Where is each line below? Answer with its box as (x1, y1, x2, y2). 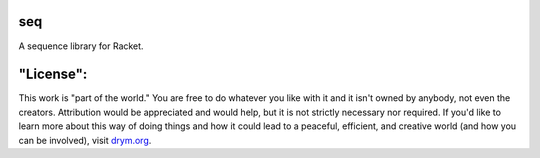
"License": (18, 66, 88, 83)
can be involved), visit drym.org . (18, 134, 152, 146)
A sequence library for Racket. (18, 40, 144, 52)
